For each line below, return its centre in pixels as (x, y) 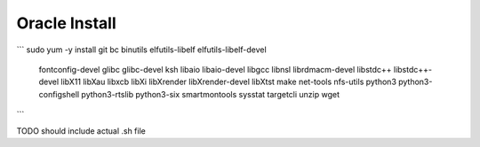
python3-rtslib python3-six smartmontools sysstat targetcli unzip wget (211, 94)
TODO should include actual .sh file (81, 131)
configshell (59, 94)
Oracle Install (67, 23)
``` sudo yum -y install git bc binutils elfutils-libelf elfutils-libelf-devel (141, 50)
